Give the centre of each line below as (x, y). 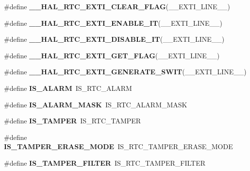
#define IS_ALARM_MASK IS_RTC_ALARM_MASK (96, 104)
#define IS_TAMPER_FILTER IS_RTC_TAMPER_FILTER (105, 162)
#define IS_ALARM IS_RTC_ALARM (68, 88)
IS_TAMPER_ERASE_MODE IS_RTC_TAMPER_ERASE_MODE (118, 146)
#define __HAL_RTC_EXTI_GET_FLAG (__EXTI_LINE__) (112, 55)
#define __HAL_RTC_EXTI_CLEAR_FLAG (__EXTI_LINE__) (117, 6)
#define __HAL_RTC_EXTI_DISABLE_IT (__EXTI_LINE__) (114, 39)
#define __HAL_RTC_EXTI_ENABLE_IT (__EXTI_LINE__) (113, 23)
